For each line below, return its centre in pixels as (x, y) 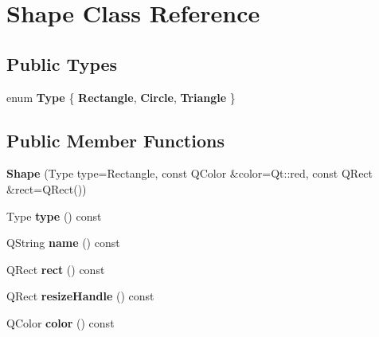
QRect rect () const (56, 269)
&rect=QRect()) (47, 188)
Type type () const (54, 216)
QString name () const (63, 243)
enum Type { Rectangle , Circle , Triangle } (121, 97)
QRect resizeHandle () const (80, 296)
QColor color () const (61, 322)
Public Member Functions (115, 140)
